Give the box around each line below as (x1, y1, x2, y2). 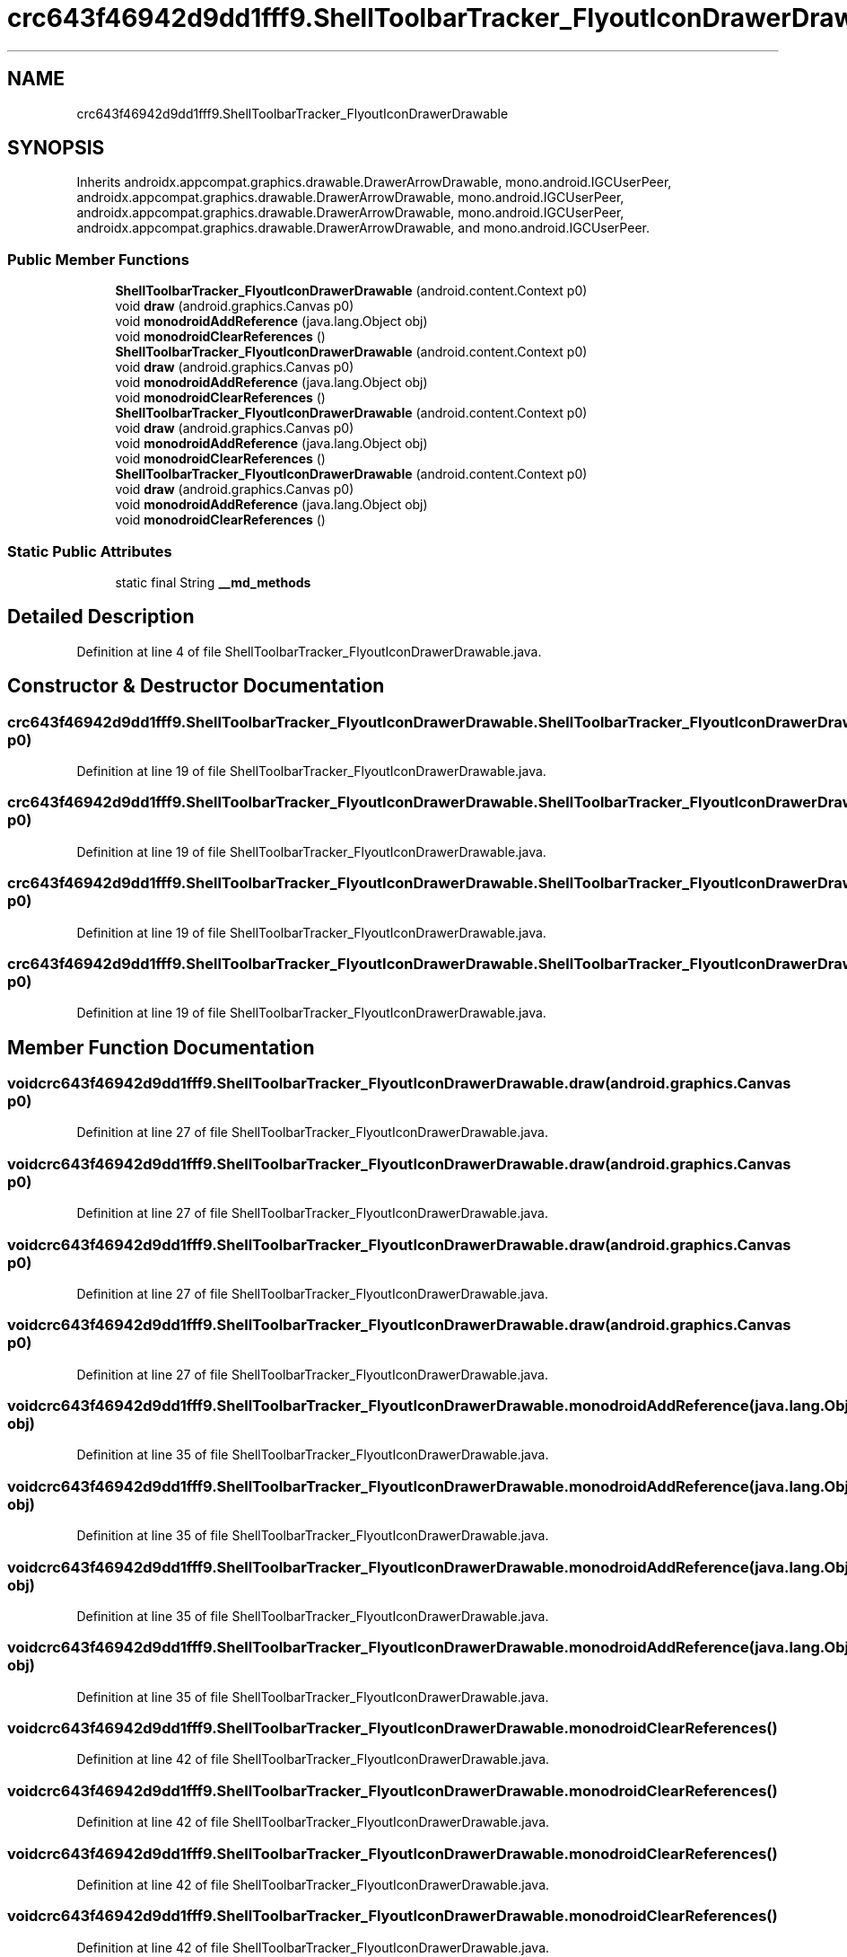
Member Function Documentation (7, 1036, 315, 1059)
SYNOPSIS (7, 137, 105, 160)
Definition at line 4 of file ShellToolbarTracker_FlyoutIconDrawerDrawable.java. (76, 643, 542, 659)
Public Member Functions (7, 250, 189, 269)
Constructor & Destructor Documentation (7, 674, 385, 698)
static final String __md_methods (115, 574, 311, 590)
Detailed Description (7, 605, 195, 629)
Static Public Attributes (7, 542, 172, 560)
